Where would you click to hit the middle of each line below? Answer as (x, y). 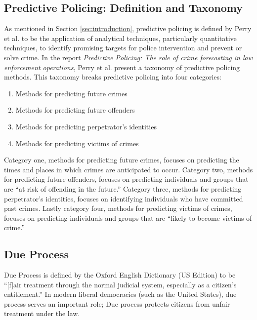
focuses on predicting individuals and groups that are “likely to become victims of (128, 218)
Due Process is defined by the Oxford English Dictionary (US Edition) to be (120, 275)
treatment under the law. (42, 313)
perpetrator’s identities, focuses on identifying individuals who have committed (124, 198)
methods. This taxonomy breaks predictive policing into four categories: (113, 77)
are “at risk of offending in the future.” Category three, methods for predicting (123, 188)
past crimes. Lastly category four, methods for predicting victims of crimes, (118, 208)
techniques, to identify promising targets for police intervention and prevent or (123, 48)
